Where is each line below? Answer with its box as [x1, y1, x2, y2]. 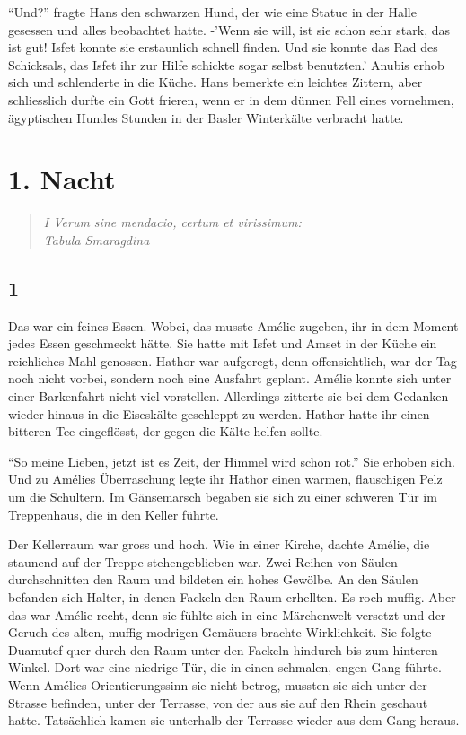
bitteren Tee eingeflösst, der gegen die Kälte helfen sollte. [8, 422, 323, 441]
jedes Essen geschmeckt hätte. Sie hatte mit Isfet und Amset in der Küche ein [8, 334, 437, 353]
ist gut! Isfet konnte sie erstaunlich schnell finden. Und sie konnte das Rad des [8, 38, 438, 57]
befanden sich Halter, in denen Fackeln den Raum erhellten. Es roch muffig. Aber [8, 587, 456, 606]
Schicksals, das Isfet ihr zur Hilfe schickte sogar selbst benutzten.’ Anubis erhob [8, 55, 444, 74]
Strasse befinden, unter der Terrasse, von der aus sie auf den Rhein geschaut [8, 693, 428, 712]
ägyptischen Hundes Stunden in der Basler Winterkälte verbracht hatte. [8, 108, 404, 127]
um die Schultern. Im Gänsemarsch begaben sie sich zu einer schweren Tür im [8, 487, 437, 506]
